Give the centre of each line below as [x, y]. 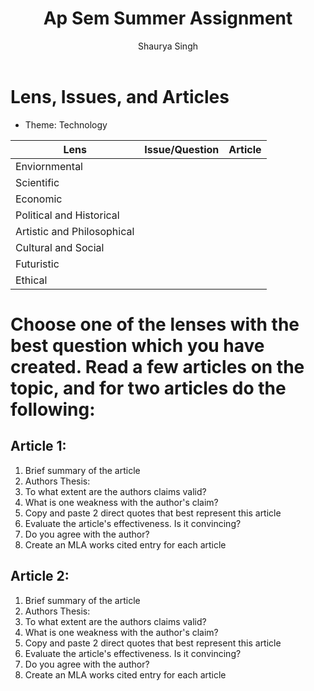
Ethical [31, 280]
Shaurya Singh [168, 46]
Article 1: [38, 446]
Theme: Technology [66, 124]
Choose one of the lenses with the [155, 324]
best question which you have [137, 345]
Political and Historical [67, 215]
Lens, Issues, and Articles [120, 96]
